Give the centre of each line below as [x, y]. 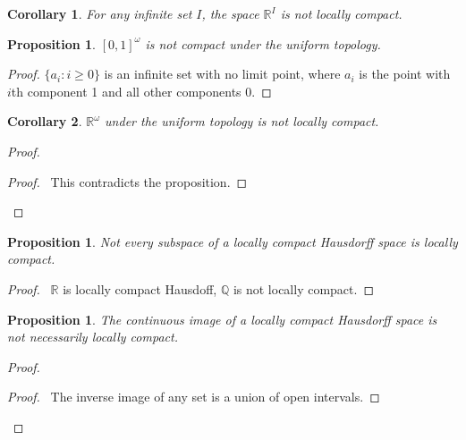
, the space [230, 13]
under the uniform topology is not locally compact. [242, 121]
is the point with [405, 74]
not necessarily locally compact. [93, 337]
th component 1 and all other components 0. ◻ [141, 91]
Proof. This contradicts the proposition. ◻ [127, 181]
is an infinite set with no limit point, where [222, 74]
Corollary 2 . [45, 121]
